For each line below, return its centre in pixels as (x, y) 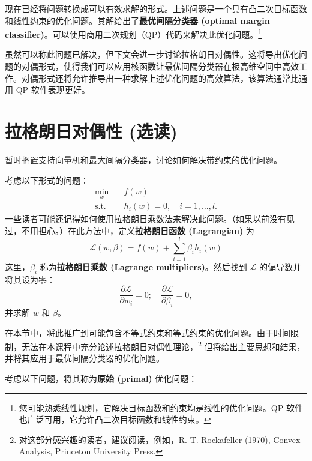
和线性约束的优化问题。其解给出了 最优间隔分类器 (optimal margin (137, 20)
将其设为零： (30, 279)
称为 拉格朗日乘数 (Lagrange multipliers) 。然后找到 (143, 266)
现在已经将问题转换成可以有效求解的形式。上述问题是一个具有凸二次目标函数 (156, 8)
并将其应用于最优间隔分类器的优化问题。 (85, 358)
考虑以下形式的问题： (47, 180)
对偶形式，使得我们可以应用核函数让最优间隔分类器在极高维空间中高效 (160, 66)
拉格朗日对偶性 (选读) (91, 131)
